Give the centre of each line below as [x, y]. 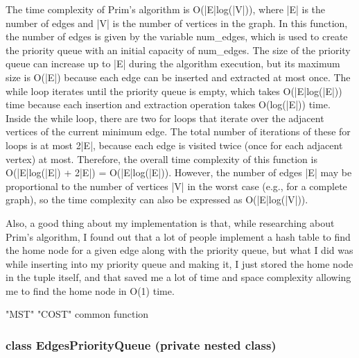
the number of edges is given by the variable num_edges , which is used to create [177, 36]
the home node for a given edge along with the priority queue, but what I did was [179, 250]
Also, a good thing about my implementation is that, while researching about [170, 222]
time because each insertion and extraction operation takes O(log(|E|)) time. [168, 104]
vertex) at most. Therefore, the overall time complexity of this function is [161, 159]
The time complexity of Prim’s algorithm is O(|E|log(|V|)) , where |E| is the [166, 9]
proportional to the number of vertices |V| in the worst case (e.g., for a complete [176, 186]
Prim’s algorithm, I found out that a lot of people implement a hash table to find [178, 236]
